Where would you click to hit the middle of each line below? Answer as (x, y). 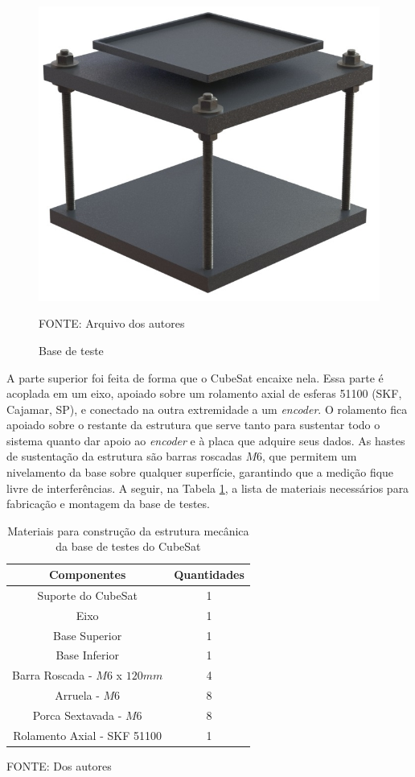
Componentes (87, 574)
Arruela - (77, 695)
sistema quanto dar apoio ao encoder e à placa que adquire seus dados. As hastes (206, 440)
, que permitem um (310, 456)
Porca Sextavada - (77, 715)
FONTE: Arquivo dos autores (112, 323)
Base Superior (88, 635)
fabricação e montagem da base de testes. (108, 504)
